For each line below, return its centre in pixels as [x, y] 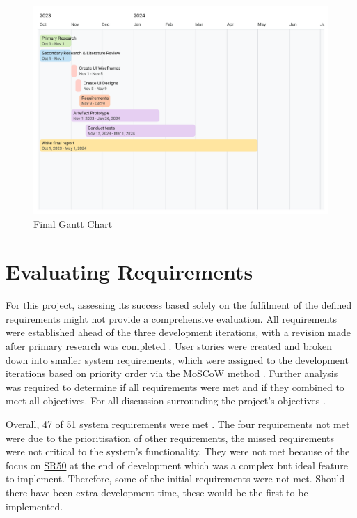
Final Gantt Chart [73, 223]
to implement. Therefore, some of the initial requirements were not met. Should [175, 479]
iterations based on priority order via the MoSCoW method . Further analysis [172, 373]
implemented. [34, 506]
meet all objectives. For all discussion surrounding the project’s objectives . [166, 401]
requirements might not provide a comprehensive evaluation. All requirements [172, 318]
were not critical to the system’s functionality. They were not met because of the [178, 451]
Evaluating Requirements [129, 272]
